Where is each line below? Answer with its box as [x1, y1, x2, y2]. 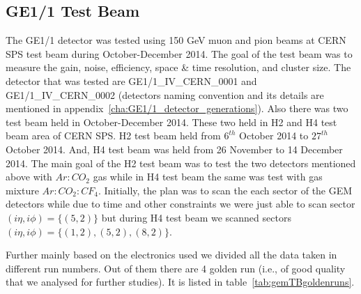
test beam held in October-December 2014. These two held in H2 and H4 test [6, 114, 337, 129]
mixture [6, 183, 39, 197]
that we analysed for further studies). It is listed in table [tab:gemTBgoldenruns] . [6, 274, 355, 289]
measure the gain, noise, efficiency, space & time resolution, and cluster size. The [6, 60, 351, 75]
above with [6, 169, 52, 184]
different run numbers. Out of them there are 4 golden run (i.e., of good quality [6, 261, 346, 275]
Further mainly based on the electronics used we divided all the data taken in [6, 247, 337, 262]
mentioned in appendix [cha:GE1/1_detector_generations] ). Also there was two [6, 101, 348, 116]
